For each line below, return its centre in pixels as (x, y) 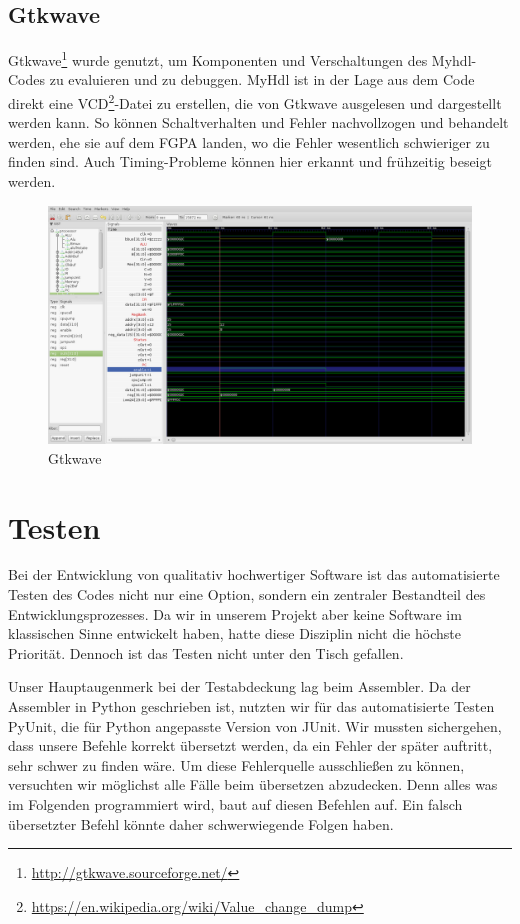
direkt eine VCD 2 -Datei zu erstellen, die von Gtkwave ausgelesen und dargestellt (255, 101)
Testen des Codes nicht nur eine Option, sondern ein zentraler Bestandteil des (247, 594)
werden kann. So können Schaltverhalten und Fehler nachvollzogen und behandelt (258, 122)
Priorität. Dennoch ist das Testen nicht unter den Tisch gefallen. (206, 652)
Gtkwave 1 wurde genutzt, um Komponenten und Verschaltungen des (218, 58)
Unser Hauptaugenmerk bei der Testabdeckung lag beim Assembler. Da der (239, 686)
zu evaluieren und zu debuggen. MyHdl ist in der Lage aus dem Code (262, 79)
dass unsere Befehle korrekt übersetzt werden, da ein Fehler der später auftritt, (250, 745)
